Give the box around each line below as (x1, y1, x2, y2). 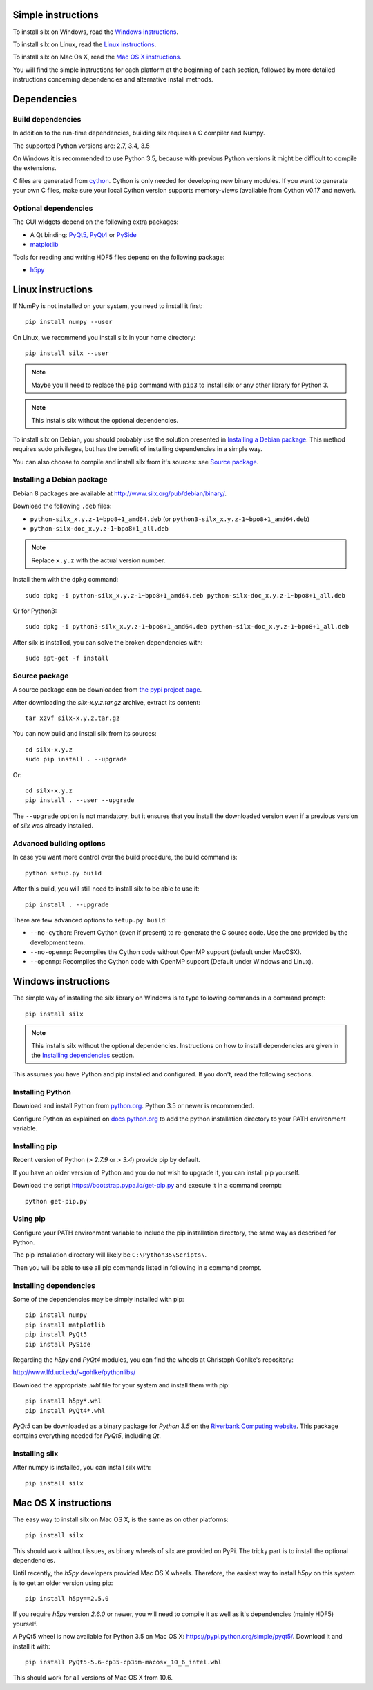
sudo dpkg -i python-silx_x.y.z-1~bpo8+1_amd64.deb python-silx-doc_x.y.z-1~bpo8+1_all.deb (25, 591, 345, 599)
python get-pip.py (25, 1197, 88, 1205)
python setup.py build (25, 869, 102, 877)
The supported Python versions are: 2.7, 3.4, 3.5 (12, 142, 150, 150)
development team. (30, 938, 86, 947)
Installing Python (12, 1088, 72, 1097)
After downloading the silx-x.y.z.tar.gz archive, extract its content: (12, 698, 200, 706)
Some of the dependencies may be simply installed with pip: (12, 1295, 184, 1303)
